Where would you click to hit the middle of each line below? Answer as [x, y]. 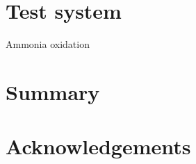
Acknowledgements [98, 146]
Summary [53, 91]
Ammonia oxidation [48, 44]
